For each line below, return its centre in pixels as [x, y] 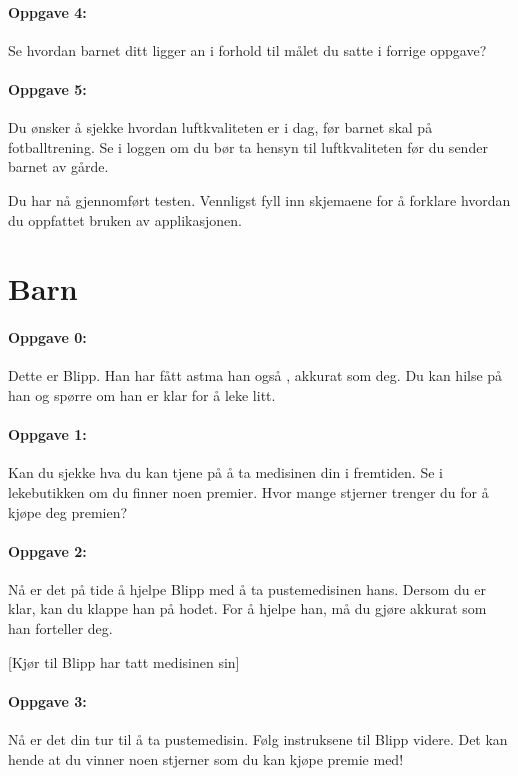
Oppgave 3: [47, 700]
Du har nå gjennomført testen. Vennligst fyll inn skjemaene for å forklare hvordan [259, 199]
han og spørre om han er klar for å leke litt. [142, 394]
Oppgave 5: [47, 88]
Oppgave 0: [47, 337]
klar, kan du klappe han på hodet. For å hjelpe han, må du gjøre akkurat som [247, 608]
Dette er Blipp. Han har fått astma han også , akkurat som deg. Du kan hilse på [255, 375]
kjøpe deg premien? [68, 511]
